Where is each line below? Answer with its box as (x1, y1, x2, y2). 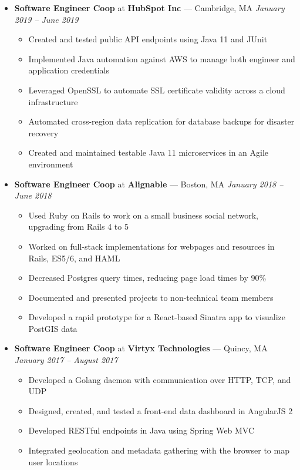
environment (28, 157, 73, 170)
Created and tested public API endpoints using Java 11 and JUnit (28, 33, 268, 45)
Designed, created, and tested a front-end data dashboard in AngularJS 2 (28, 404, 293, 417)
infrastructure (28, 95, 78, 108)
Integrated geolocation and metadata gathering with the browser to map (28, 444, 289, 456)
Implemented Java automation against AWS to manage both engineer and (28, 52, 295, 65)
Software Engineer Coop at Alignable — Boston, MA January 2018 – (14, 177, 284, 190)
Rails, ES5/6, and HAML (28, 251, 120, 264)
